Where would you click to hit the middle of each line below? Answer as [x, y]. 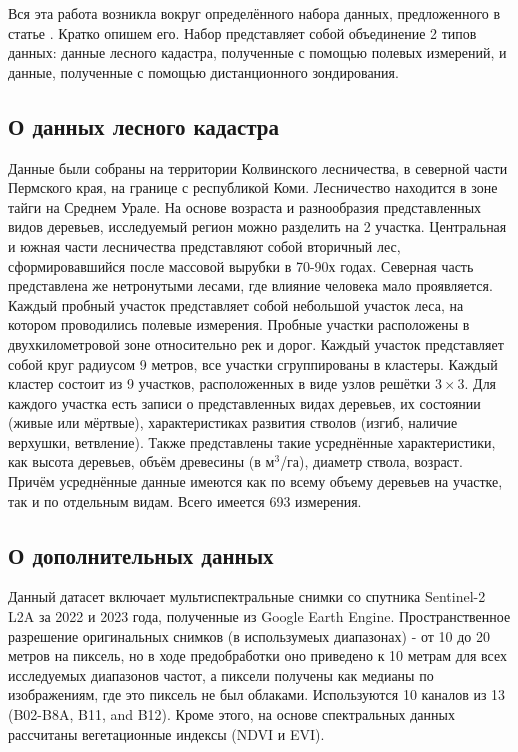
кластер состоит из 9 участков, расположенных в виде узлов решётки [219, 383]
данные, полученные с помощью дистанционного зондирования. [203, 71]
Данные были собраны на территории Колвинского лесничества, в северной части [258, 167]
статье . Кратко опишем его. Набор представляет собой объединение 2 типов [242, 32]
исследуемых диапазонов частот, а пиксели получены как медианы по [221, 674]
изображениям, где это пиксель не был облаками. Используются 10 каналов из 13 [257, 694]
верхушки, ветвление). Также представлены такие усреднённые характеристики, [252, 441]
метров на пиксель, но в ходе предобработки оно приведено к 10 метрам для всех [258, 655]
